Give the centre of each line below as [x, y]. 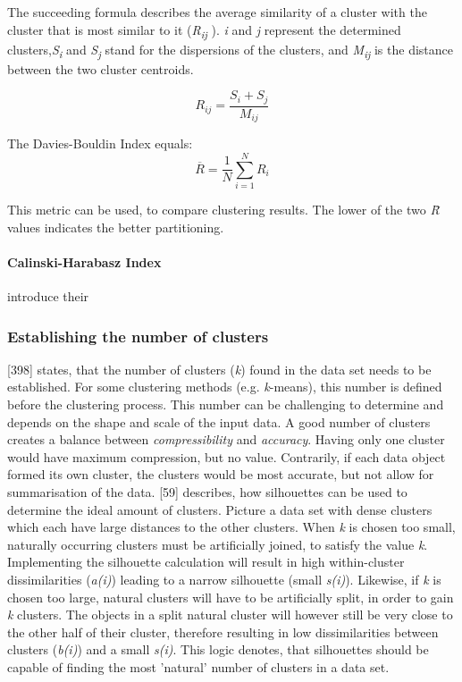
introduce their [48, 296]
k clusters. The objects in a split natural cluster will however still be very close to [230, 615]
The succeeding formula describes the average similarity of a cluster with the [217, 12]
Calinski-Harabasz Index [84, 261]
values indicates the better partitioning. [116, 227]
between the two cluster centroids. [101, 68]
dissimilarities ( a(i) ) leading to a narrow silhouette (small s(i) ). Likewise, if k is [224, 580]
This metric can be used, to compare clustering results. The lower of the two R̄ [223, 210]
